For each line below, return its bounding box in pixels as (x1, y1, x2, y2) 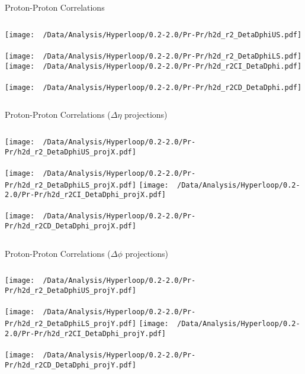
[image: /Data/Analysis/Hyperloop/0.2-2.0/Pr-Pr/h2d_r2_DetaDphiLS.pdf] (5, 51, 302, 60)
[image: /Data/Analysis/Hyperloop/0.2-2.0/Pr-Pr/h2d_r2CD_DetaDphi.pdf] (5, 83, 302, 92)
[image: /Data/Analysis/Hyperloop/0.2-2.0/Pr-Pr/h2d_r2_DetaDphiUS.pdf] (5, 30, 302, 39)
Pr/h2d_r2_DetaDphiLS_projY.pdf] (5, 319, 136, 328)
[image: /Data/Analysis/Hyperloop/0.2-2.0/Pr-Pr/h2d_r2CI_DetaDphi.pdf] (5, 62, 302, 70)
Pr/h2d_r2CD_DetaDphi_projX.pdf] (5, 222, 136, 231)
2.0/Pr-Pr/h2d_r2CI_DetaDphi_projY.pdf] (5, 329, 166, 338)
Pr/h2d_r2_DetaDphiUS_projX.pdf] (5, 147, 136, 156)
